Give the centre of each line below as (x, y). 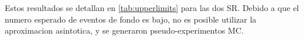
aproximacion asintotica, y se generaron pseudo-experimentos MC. (124, 30)
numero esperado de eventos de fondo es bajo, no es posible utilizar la (131, 19)
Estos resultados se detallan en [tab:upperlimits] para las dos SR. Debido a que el (152, 8)
